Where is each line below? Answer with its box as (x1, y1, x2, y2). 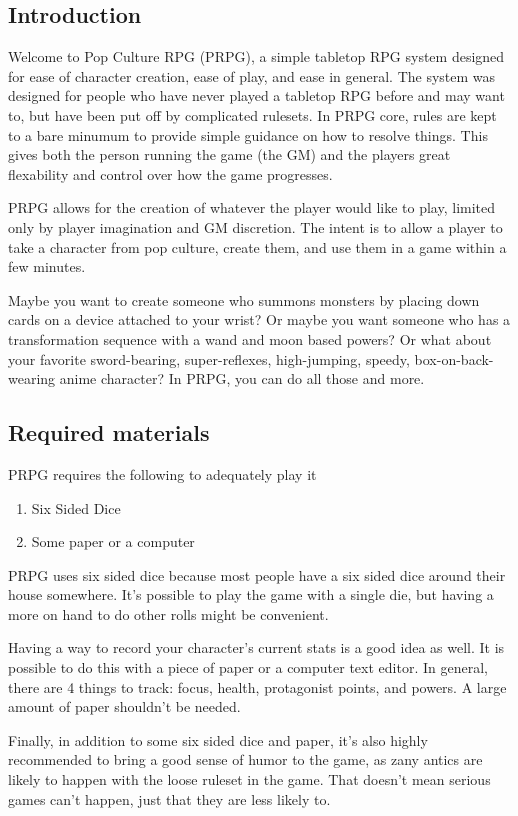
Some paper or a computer (31, 531, 195, 552)
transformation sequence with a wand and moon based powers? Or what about (8, 328, 492, 349)
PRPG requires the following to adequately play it (8, 463, 317, 484)
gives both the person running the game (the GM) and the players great (8, 144, 451, 165)
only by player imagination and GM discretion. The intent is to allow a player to (8, 216, 503, 237)
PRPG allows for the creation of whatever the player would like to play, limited (8, 197, 496, 218)
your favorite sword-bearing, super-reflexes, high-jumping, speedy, (8, 348, 410, 369)
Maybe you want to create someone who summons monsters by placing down (8, 289, 480, 310)
